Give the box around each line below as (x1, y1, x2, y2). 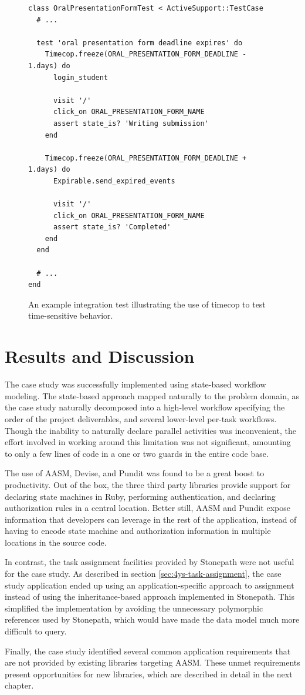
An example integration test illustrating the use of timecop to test (28, 298, 266, 310)
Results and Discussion (5, 344, 195, 368)
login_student (53, 73, 109, 82)
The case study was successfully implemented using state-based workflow (5, 378, 266, 390)
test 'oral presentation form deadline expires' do (36, 38, 243, 47)
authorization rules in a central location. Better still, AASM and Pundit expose (5, 502, 290, 514)
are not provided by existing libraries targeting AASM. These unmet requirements (5, 656, 300, 669)
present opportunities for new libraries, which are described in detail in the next (5, 667, 293, 680)
